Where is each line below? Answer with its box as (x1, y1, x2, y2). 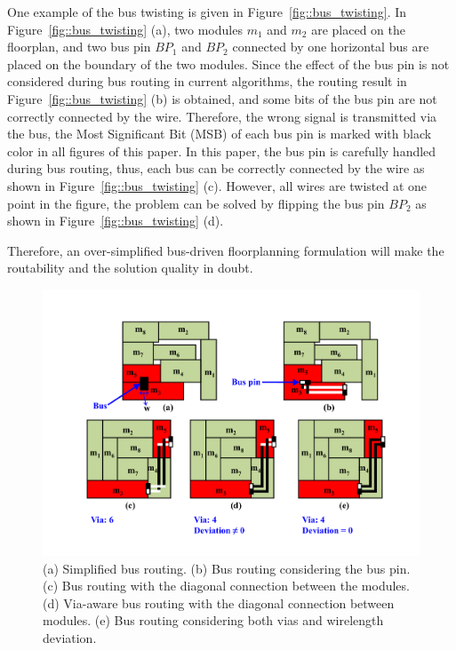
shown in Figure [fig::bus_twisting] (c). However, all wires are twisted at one (7, 176, 428, 194)
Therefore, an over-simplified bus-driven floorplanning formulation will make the (7, 241, 444, 259)
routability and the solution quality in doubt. (7, 258, 253, 277)
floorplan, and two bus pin (7, 37, 151, 56)
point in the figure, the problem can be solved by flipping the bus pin (7, 194, 385, 212)
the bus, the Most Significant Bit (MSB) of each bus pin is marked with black (7, 124, 432, 143)
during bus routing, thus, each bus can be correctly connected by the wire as (7, 159, 425, 178)
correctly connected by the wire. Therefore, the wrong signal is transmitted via (7, 107, 437, 125)
